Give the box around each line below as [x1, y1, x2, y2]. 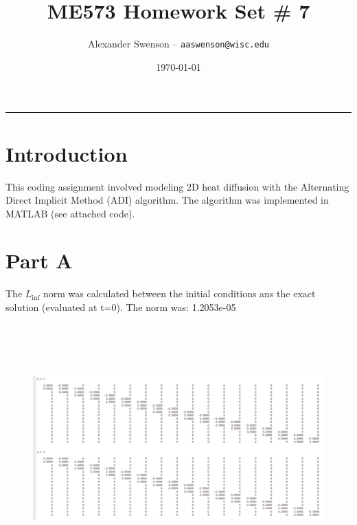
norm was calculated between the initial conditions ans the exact [43, 286, 316, 301]
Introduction [5, 139, 128, 167]
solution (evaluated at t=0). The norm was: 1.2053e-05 [5, 300, 236, 314]
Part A [5, 246, 73, 275]
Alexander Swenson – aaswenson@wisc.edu [88, 36, 269, 51]
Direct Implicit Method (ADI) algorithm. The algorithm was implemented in [5, 193, 329, 207]
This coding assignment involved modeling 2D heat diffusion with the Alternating [5, 179, 349, 193]
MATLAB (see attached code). [5, 206, 135, 220]
